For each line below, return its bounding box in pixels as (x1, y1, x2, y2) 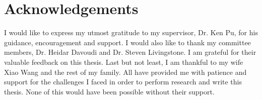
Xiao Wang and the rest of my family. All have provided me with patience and (4, 66, 247, 77)
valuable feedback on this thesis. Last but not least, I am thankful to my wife (4, 56, 243, 67)
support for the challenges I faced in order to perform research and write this (4, 76, 242, 87)
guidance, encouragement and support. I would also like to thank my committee (4, 37, 251, 47)
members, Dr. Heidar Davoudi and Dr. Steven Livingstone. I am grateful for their (4, 47, 256, 57)
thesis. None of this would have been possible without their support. (4, 86, 215, 96)
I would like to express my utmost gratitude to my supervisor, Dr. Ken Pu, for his (4, 27, 258, 38)
